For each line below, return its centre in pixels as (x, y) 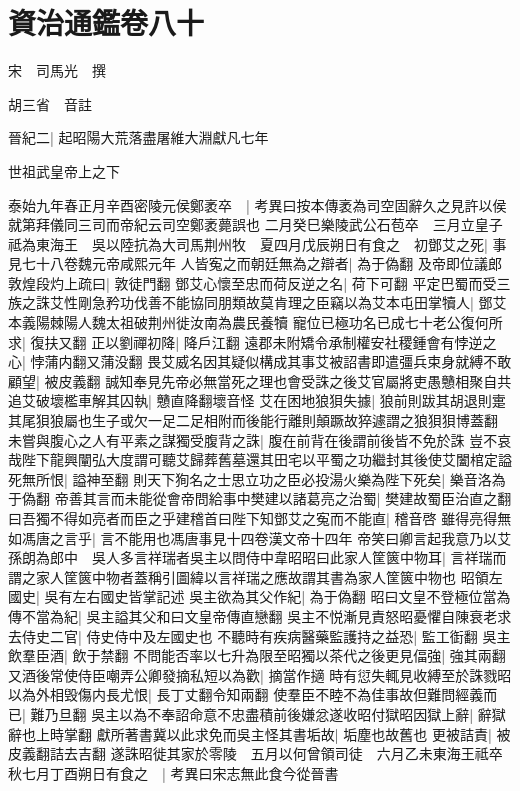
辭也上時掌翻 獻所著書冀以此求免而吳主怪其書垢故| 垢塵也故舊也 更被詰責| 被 (259, 733)
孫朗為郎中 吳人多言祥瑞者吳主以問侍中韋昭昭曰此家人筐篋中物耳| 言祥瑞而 (257, 557)
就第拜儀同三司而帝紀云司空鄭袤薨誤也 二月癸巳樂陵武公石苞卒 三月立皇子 (255, 224)
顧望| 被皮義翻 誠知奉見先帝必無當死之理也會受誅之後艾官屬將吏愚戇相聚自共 (260, 380)
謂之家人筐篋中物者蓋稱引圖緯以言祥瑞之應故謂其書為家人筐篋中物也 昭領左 (255, 576)
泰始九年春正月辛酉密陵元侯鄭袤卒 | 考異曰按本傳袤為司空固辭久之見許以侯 (257, 204)
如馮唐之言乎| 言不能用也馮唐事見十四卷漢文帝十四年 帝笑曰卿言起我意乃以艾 (260, 537)
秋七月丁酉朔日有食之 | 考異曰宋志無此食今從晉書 (173, 772)
